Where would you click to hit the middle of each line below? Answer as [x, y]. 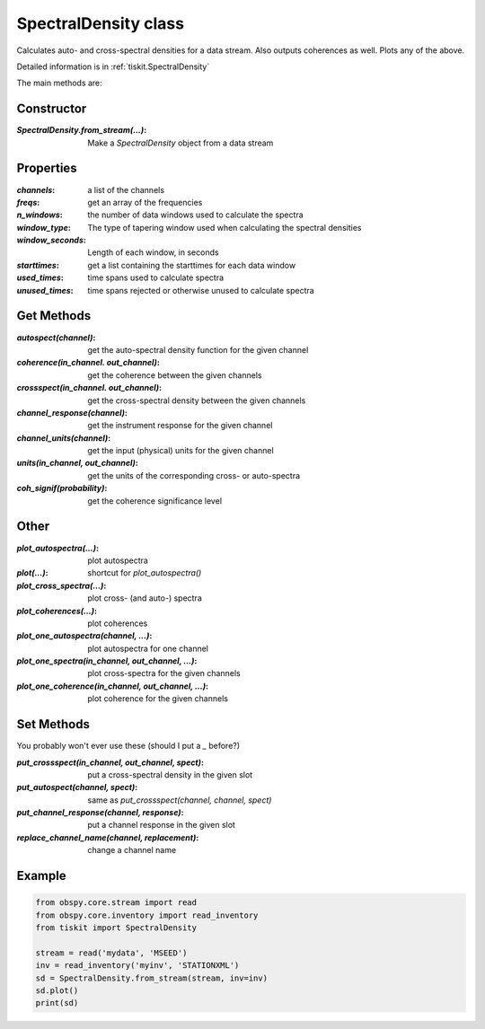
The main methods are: [59, 83]
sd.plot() [57, 991]
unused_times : [45, 290]
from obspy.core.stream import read [116, 903]
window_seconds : [52, 240]
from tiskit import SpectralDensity [116, 928]
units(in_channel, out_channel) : [77, 463]
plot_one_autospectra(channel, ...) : [84, 636]
